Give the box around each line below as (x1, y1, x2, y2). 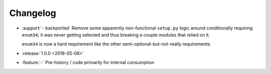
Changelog (9, 7, 56, 18)
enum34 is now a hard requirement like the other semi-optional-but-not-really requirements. (22, 41, 212, 47)
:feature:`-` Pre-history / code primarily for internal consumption (22, 59, 155, 65)
